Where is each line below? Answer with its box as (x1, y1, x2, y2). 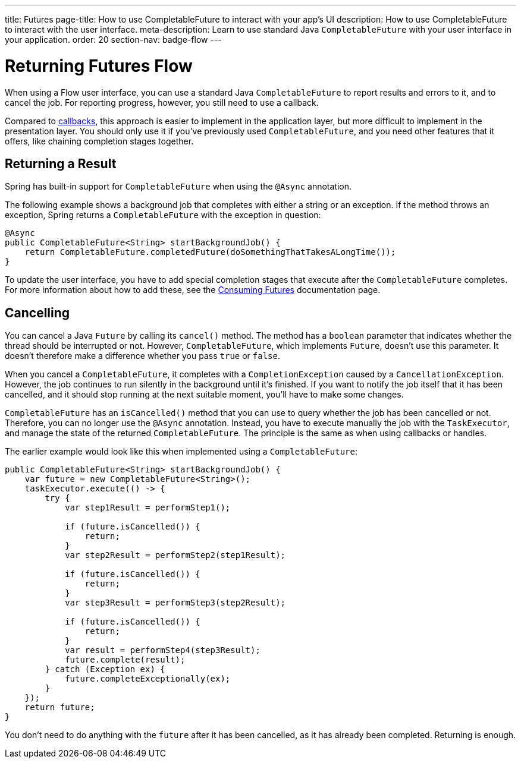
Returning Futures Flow (5, 55, 193, 76)
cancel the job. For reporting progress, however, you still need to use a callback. (5, 97, 319, 108)
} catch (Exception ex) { (45, 664, 165, 674)
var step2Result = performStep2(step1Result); (65, 550, 286, 560)
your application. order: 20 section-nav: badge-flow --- (5, 34, 222, 45)
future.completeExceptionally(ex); (65, 674, 231, 684)
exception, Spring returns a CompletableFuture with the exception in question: (5, 210, 321, 220)
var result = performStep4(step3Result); (65, 645, 260, 655)
